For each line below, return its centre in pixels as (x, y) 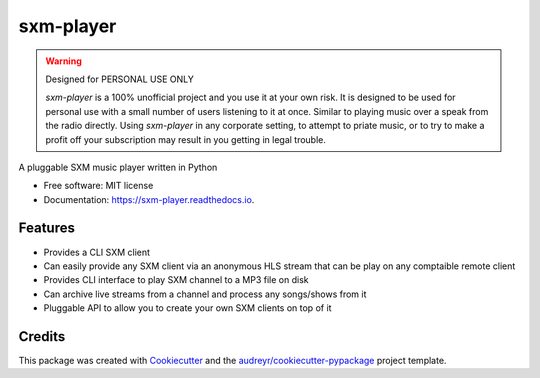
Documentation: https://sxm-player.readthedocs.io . (149, 199)
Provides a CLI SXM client (96, 252)
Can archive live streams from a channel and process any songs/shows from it (205, 294)
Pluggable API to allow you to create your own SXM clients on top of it (187, 308)
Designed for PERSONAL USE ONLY (120, 79)
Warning (63, 61)
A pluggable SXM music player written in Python (118, 167)
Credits (42, 336)
